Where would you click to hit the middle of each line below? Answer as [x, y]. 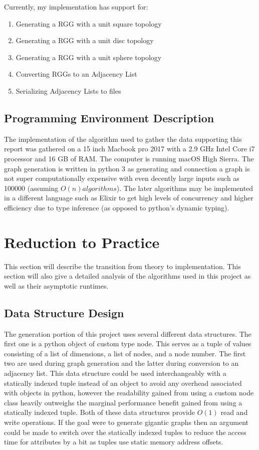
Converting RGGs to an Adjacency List [76, 74]
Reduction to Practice [82, 242]
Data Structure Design [64, 312]
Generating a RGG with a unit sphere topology [89, 57]
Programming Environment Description [109, 118]
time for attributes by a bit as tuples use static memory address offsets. [114, 442]
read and [234, 412]
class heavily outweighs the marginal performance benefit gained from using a [123, 402]
